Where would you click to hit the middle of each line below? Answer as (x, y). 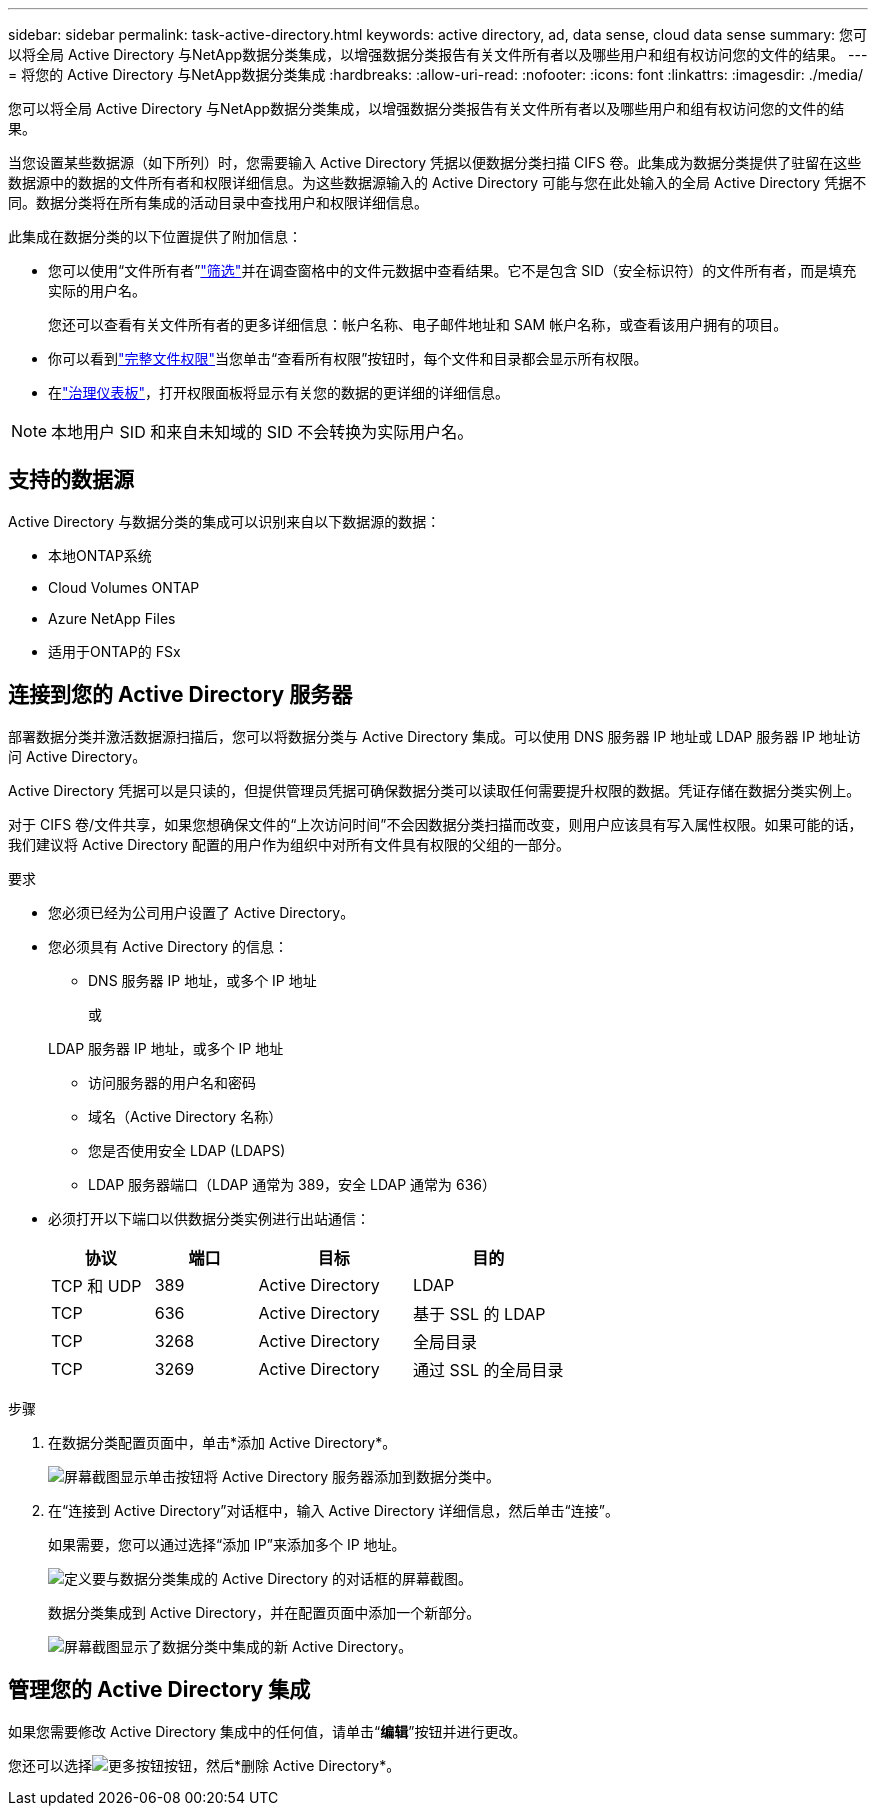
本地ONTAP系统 (100, 555)
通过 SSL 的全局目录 (488, 1369)
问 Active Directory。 (77, 756)
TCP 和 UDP (96, 1285)
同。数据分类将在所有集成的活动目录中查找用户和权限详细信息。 (218, 202)
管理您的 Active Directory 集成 (159, 1690)
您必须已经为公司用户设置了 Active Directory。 (201, 912)
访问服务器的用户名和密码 (172, 1082)
